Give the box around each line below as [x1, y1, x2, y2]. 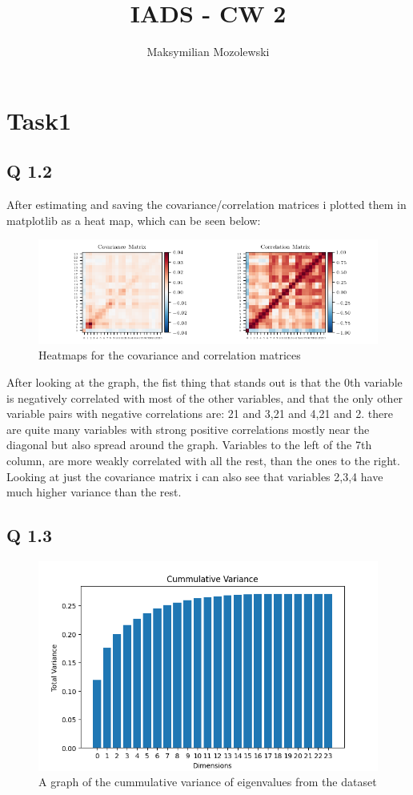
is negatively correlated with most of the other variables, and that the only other [6, 389, 403, 406]
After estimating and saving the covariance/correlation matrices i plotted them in [6, 196, 407, 213]
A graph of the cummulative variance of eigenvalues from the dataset [38, 773, 377, 790]
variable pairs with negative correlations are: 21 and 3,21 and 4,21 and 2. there [6, 405, 394, 422]
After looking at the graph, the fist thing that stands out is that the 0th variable [6, 374, 403, 391]
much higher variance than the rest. [6, 484, 182, 500]
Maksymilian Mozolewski [146, 43, 270, 60]
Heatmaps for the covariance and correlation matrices [38, 347, 301, 363]
